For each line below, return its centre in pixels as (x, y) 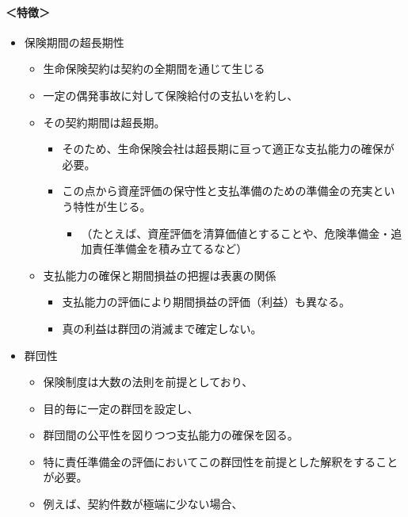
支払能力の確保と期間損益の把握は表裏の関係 (160, 275)
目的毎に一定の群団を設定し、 (121, 408)
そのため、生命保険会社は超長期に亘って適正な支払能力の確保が (228, 149)
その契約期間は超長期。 (104, 122)
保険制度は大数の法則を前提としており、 (148, 382)
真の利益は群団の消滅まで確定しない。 (162, 328)
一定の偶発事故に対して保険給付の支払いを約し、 (171, 95)
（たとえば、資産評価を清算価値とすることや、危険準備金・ (236, 233)
